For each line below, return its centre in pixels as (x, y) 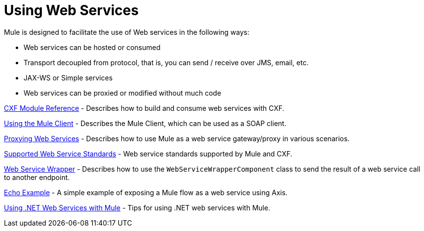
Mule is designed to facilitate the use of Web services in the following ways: (127, 32)
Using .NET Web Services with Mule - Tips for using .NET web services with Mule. (137, 207)
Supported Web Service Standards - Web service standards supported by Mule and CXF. (148, 154)
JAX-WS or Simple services (68, 77)
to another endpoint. (37, 177)
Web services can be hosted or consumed (92, 47)
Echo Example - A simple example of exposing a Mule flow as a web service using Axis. (146, 192)
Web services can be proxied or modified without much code (123, 93)
